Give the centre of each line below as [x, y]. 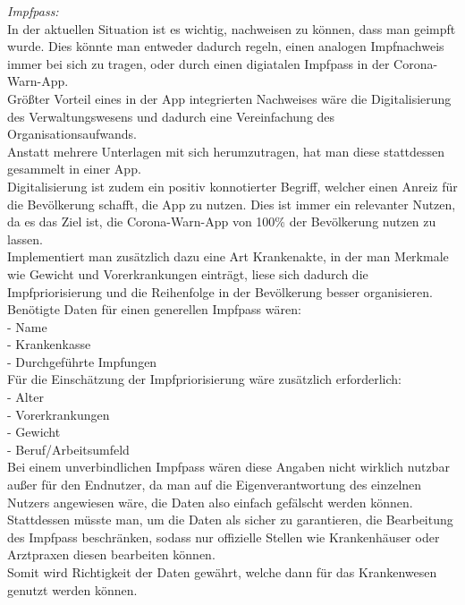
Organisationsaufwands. [72, 134]
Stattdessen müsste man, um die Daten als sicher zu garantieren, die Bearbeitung [230, 520]
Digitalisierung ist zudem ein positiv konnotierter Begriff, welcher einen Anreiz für [232, 186]
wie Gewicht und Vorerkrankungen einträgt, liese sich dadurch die [188, 273]
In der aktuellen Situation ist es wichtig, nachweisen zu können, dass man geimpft [232, 28]
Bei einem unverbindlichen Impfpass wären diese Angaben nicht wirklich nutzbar [228, 467]
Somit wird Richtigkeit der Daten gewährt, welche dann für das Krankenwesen [222, 572]
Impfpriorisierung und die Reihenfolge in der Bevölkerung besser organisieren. [220, 291]
